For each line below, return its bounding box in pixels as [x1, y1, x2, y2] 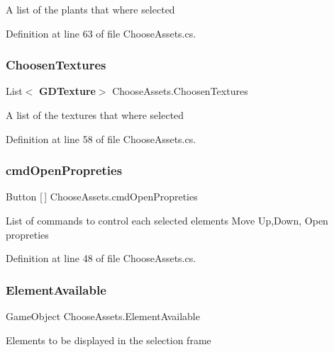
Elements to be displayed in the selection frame [6, 332, 211, 347]
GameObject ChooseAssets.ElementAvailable [6, 309, 200, 323]
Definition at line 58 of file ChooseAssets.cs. [6, 131, 196, 146]
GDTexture [38, 84, 96, 98]
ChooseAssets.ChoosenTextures [112, 84, 248, 98]
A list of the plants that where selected [6, 2, 175, 16]
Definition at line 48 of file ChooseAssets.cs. [6, 251, 196, 266]
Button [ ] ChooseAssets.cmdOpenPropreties [6, 189, 198, 204]
